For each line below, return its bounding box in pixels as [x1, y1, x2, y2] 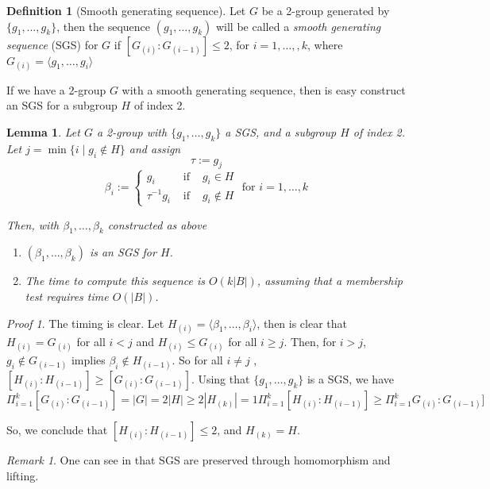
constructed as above [107, 216, 207, 233]
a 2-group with [96, 123, 168, 140]
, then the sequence [56, 17, 151, 34]
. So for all [172, 351, 223, 368]
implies [71, 351, 106, 368]
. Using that [191, 371, 250, 387]
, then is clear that [257, 314, 348, 331]
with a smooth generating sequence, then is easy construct [122, 81, 406, 98]
